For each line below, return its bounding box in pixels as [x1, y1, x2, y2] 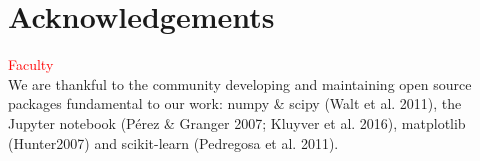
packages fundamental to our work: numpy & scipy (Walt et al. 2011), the [8, 93, 462, 114]
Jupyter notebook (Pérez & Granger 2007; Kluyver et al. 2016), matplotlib [8, 112, 466, 133]
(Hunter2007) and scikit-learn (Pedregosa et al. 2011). [8, 132, 339, 153]
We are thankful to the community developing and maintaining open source [8, 73, 472, 94]
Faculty [8, 54, 54, 75]
